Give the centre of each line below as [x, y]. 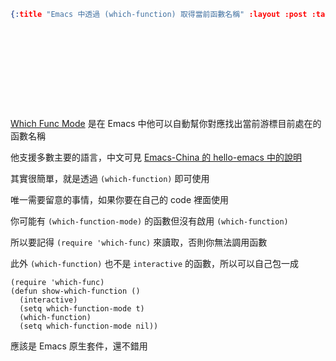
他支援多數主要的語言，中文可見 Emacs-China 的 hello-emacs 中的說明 [156, 157]
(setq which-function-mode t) [82, 308]
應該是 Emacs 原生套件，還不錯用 [79, 346]
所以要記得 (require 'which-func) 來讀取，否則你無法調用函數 [139, 242]
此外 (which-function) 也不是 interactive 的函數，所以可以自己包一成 [155, 263]
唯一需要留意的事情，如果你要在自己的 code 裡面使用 [120, 199]
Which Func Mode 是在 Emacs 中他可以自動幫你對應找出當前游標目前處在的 [166, 123]
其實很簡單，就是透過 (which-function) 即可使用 [110, 178]
